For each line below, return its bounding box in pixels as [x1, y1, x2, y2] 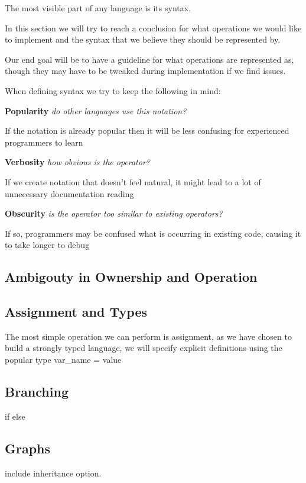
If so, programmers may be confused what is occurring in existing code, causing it [5, 227, 301, 239]
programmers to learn [5, 136, 83, 148]
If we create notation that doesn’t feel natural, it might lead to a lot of [5, 175, 261, 188]
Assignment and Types [5, 302, 148, 321]
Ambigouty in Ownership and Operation [5, 268, 258, 286]
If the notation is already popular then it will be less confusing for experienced [5, 124, 289, 137]
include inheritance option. [5, 466, 102, 479]
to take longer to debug [5, 239, 90, 251]
